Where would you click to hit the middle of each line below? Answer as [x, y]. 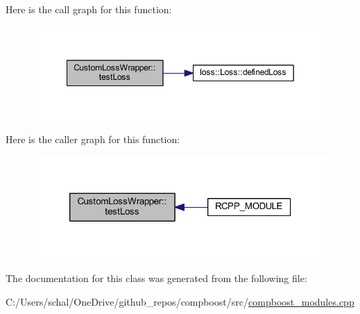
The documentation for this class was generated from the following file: [156, 278]
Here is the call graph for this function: [89, 9]
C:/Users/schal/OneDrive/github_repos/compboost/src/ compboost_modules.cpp [180, 301]
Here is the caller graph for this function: [93, 139]
